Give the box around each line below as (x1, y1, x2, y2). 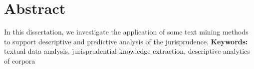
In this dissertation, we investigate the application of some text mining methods (4, 27, 249, 37)
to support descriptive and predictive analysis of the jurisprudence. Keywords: (4, 36, 248, 46)
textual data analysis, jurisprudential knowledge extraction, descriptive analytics (4, 46, 250, 56)
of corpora (4, 55, 35, 66)
